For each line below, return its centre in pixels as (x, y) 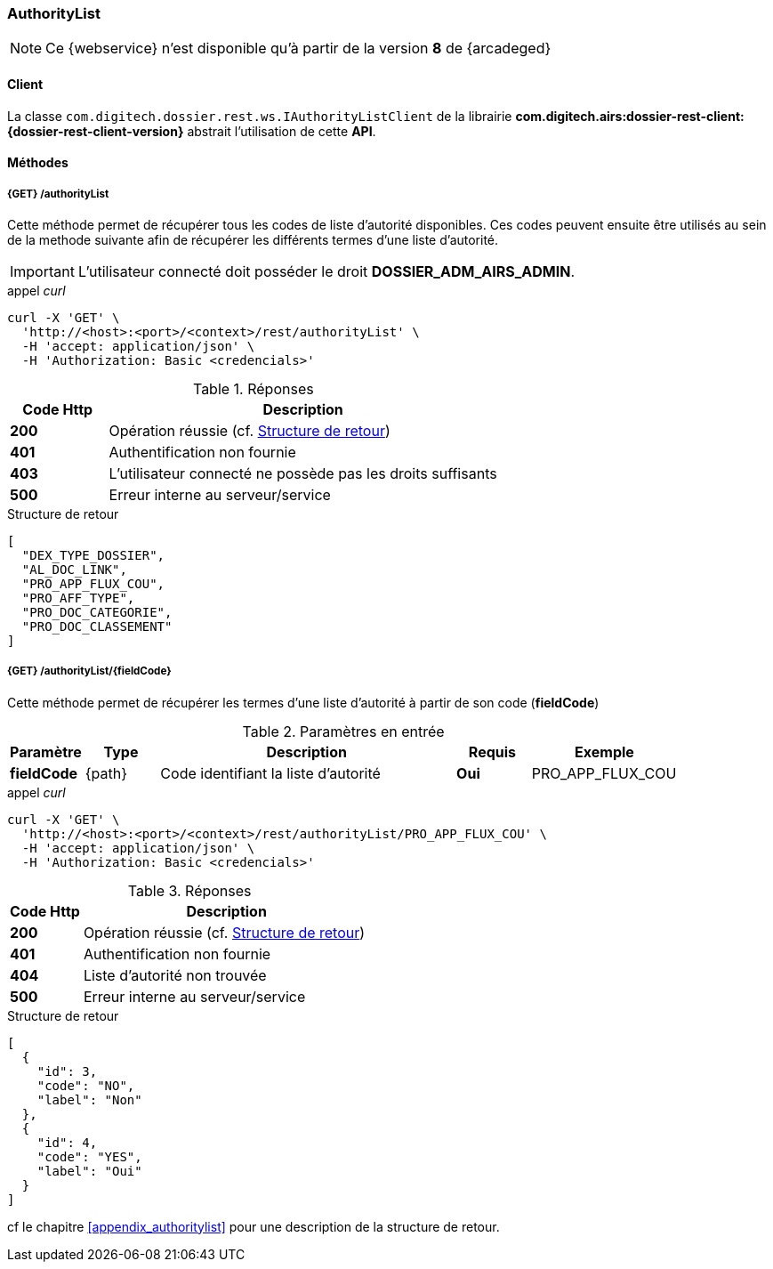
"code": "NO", (86, 1085)
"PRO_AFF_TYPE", (78, 598)
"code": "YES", (89, 1156)
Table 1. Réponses (253, 388)
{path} (106, 773)
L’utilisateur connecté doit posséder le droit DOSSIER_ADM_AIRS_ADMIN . (326, 271)
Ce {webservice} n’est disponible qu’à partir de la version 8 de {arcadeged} (298, 48)
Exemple (604, 752)
